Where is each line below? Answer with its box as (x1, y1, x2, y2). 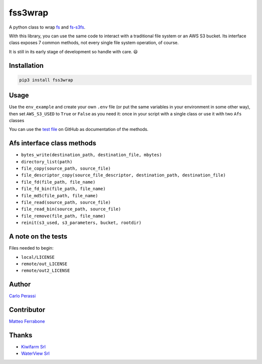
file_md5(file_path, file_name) (21, 193, 98, 198)
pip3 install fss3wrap (19, 77, 73, 82)
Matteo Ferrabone (9, 318, 45, 324)
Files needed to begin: (9, 245, 54, 251)
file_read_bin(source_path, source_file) (21, 206, 121, 212)
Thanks (9, 331, 33, 339)
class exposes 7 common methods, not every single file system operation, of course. (9, 40, 179, 46)
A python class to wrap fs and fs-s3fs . (9, 24, 86, 30)
